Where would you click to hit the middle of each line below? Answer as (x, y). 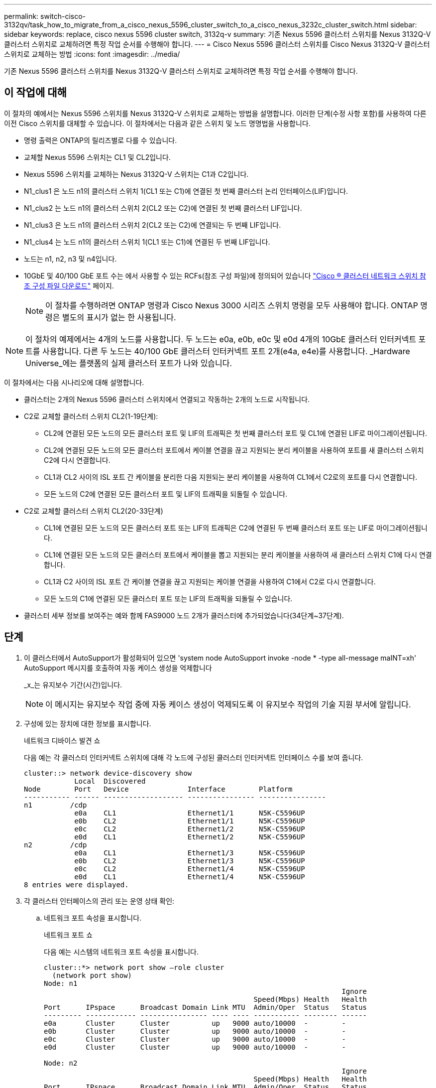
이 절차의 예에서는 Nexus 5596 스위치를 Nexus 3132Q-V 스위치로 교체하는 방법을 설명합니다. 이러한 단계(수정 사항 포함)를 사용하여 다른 (215, 113)
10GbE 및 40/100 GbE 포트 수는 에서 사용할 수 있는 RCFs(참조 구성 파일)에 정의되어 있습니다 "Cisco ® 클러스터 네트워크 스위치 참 (225, 275)
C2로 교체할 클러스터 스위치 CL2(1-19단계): (91, 416)
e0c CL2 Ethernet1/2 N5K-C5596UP (190, 829)
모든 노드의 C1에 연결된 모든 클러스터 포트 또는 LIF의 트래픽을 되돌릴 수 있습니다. (168, 598)
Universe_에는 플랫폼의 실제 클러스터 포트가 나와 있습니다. (129, 363)
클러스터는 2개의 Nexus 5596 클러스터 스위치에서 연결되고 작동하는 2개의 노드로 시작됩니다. (167, 399)
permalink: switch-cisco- (45, 16)
